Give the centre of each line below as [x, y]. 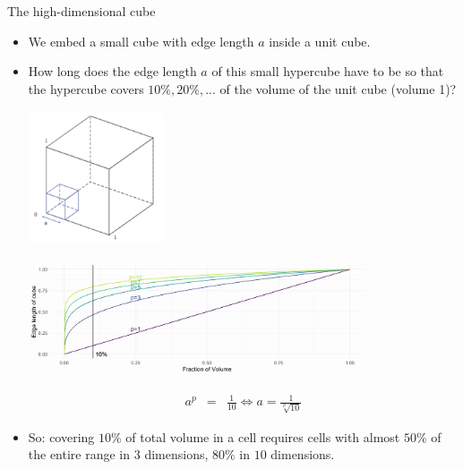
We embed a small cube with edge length [141, 41]
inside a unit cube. [320, 41]
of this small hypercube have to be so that [328, 71]
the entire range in [79, 454]
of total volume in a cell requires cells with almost [263, 436]
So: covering [61, 436]
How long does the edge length [112, 71]
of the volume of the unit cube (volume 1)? [338, 88]
